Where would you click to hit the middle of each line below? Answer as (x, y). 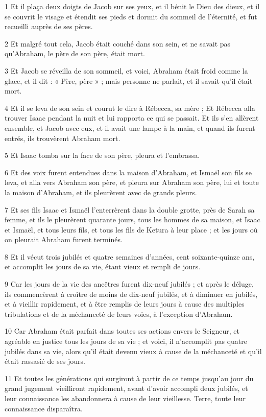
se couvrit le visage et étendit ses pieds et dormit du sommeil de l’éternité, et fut (131, 16)
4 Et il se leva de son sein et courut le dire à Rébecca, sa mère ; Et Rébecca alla (130, 108)
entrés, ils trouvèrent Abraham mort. (63, 138)
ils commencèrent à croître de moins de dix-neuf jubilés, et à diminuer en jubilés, (131, 294)
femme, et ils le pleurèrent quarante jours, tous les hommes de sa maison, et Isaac (132, 219)
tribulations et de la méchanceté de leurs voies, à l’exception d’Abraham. (119, 314)
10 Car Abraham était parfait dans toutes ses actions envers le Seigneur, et (122, 331)
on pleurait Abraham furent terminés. (64, 239)
